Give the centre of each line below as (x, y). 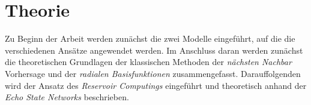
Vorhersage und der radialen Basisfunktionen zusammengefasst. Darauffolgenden (153, 73)
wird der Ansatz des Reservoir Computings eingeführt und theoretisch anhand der (156, 85)
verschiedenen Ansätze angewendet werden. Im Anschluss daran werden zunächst (154, 50)
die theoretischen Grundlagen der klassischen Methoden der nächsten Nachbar (148, 62)
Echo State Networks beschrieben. (67, 97)
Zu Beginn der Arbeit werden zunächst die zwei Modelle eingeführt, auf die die (150, 38)
